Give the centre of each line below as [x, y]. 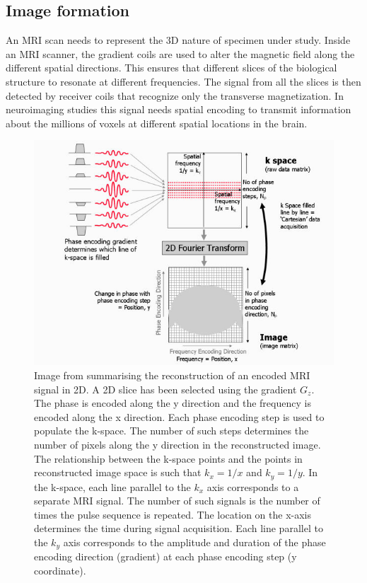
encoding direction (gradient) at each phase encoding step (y [165, 556]
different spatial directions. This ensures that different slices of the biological [171, 68]
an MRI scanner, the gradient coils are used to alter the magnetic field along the [180, 53]
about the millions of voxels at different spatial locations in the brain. [157, 123]
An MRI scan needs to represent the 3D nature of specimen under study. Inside [178, 40]
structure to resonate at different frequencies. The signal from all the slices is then [183, 81]
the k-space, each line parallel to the [112, 486]
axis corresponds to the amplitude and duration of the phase [194, 542]
